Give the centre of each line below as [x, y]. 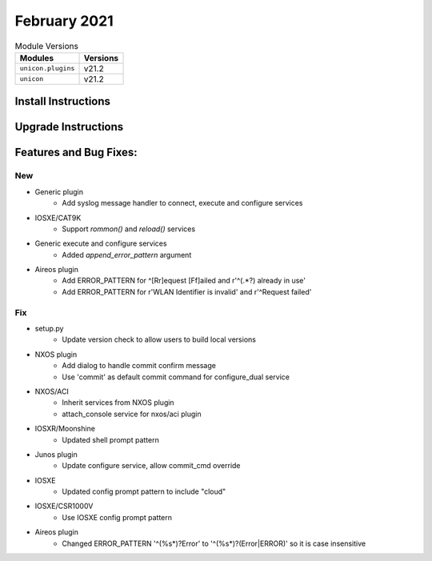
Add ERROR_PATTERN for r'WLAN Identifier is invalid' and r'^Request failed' [187, 291]
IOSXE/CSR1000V [64, 506]
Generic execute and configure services [101, 243]
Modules [37, 58]
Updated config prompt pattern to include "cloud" [144, 491]
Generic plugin [59, 191]
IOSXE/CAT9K [58, 218]
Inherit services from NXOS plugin [118, 403]
